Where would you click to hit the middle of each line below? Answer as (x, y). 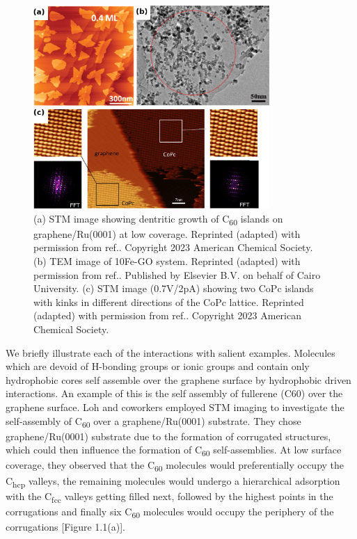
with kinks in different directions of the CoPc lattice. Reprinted (169, 301)
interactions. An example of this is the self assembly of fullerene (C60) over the (174, 393)
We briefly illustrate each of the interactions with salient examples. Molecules (170, 352)
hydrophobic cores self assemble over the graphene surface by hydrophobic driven (178, 379)
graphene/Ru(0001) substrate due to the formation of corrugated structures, (168, 436)
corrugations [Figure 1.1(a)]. (65, 526)
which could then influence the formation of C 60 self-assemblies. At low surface (174, 451)
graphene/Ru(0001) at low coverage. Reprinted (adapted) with (167, 233)
